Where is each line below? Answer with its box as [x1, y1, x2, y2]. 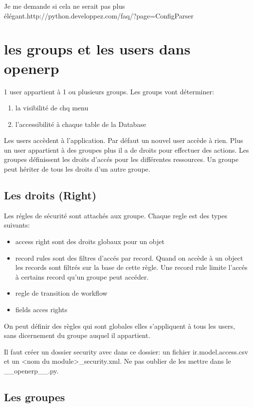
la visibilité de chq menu [15, 103, 89, 113]
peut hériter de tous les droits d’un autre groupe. [4, 164, 150, 174]
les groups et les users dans [4, 39, 191, 59]
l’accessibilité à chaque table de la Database [15, 119, 146, 129]
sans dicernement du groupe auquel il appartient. [4, 330, 150, 340]
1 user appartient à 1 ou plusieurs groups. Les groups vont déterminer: [4, 86, 214, 96]
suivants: [4, 220, 30, 230]
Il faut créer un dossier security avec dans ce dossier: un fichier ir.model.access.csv [4, 346, 248, 356]
